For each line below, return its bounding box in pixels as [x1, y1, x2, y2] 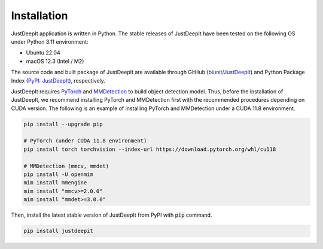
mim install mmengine [23, 180, 87, 186]
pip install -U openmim [23, 171, 94, 178]
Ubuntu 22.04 [26, 49, 60, 56]
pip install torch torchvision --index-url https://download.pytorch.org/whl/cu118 [23, 145, 276, 153]
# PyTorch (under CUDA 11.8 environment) [23, 138, 147, 144]
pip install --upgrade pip [23, 120, 103, 127]
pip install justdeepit [23, 227, 94, 235]
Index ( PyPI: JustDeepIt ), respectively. [11, 77, 106, 84]
